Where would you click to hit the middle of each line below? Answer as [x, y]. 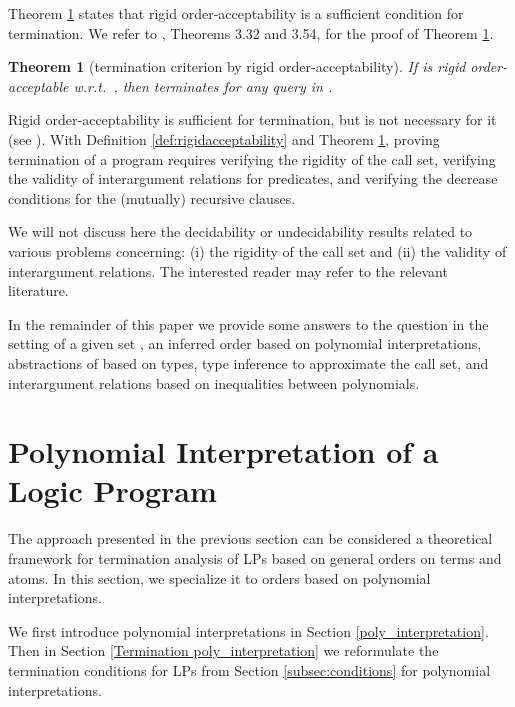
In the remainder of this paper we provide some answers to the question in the [248, 323]
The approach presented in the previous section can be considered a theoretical [250, 538]
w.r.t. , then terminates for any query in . [203, 85]
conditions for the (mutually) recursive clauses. [152, 197]
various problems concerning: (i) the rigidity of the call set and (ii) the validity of [257, 250]
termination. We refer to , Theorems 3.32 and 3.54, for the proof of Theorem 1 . [251, 32]
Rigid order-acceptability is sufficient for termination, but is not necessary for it [252, 119]
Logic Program [112, 490]
